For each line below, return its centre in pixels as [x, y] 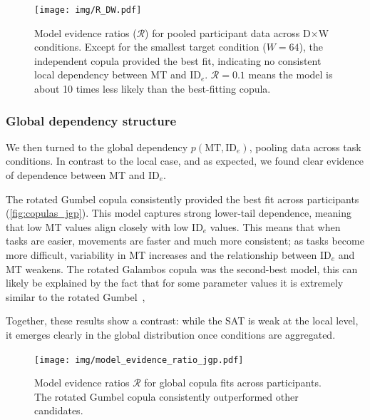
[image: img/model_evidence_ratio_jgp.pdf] [139, 360]
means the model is [291, 75]
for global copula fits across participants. [233, 383]
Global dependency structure [91, 120]
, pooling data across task [305, 147]
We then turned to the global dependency [97, 147]
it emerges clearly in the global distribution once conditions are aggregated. [171, 334]
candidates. [59, 410]
